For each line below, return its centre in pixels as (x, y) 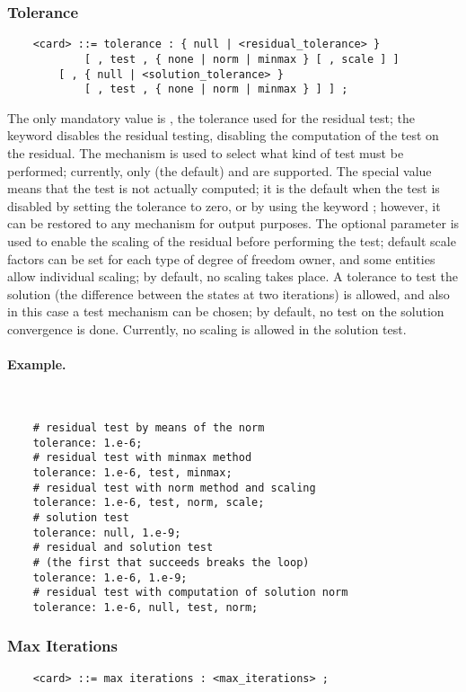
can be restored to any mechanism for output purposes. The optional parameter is (233, 223)
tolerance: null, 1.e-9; (107, 532)
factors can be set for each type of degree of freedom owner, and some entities (221, 258)
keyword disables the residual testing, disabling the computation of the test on (223, 135)
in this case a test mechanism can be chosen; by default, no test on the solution (226, 311)
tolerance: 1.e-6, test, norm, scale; (149, 503)
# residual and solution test (123, 548)
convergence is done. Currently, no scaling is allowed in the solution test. (207, 328)
